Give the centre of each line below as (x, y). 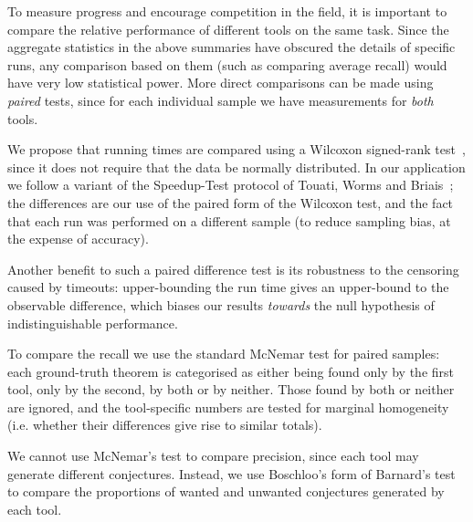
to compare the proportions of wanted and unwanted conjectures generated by (226, 491)
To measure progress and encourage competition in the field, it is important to (227, 11)
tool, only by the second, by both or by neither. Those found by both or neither (231, 389)
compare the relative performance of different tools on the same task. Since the (228, 29)
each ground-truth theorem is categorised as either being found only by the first (231, 371)
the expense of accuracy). (78, 239)
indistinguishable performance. (93, 323)
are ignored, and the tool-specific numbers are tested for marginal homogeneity (228, 407)
